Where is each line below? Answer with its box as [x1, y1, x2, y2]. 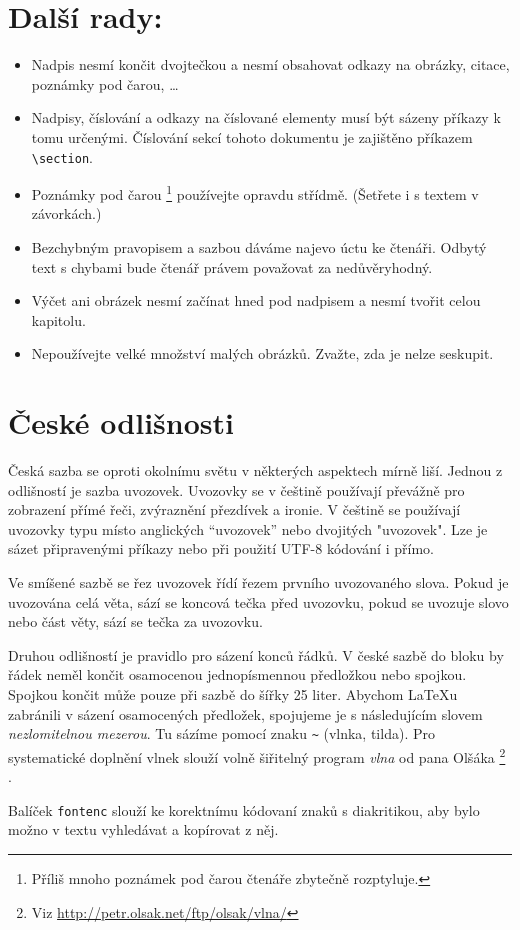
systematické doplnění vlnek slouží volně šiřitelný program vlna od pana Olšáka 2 [8, 743, 506, 767]
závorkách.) [31, 203, 102, 224]
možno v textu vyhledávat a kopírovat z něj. [8, 819, 279, 840]
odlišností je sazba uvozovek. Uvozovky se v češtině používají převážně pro [8, 479, 465, 500]
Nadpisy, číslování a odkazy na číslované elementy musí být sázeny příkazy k [31, 107, 501, 128]
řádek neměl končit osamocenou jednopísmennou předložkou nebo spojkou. [8, 664, 467, 685]
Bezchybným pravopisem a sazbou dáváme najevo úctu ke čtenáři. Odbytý [31, 237, 487, 257]
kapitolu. [31, 309, 86, 330]
